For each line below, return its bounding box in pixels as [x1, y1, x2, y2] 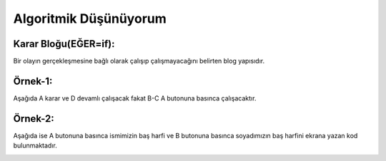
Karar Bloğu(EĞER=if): [13, 38, 115, 50]
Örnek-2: [13, 113, 55, 125]
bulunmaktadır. [13, 141, 57, 150]
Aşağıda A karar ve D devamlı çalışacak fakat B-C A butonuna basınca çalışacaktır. [13, 93, 257, 103]
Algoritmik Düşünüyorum [13, 11, 167, 26]
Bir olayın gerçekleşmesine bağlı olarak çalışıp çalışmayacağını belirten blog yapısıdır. [13, 57, 264, 66]
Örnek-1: [13, 75, 53, 87]
